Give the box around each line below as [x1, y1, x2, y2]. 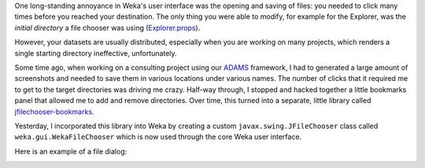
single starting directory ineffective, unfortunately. [14, 48, 177, 58]
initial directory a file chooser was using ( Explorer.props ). [14, 23, 201, 32]
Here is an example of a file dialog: [14, 146, 128, 156]
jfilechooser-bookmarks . [14, 107, 94, 116]
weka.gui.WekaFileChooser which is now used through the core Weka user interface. [14, 132, 302, 141]
